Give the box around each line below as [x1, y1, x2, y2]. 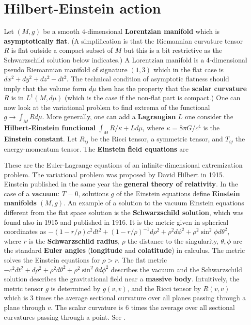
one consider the [185, 111, 234, 122]
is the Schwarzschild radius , [29, 235, 120, 246]
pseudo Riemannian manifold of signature [4, 64, 127, 74]
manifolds [4, 198, 37, 208]
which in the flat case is [153, 64, 224, 74]
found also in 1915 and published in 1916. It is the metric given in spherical [4, 217, 229, 227]
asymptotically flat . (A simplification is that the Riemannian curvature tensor [4, 35, 243, 46]
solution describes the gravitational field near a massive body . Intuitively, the [4, 274, 239, 284]
